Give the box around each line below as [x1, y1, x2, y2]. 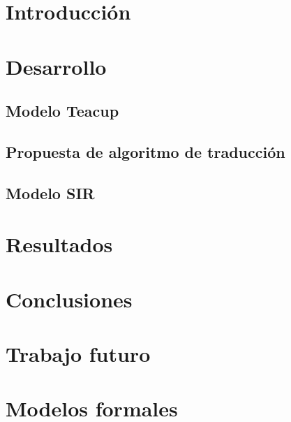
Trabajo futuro [6, 340, 151, 368]
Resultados [6, 230, 113, 259]
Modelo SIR [6, 182, 95, 203]
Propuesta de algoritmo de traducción [6, 140, 285, 162]
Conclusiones [6, 284, 133, 313]
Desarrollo [6, 52, 107, 80]
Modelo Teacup [6, 100, 119, 122]
